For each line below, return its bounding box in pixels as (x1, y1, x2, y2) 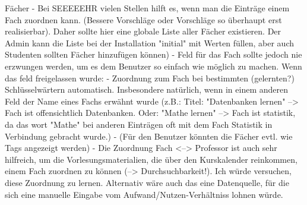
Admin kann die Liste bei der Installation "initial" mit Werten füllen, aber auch (5, 36, 294, 49)
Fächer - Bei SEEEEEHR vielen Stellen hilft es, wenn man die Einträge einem (5, 2, 290, 14)
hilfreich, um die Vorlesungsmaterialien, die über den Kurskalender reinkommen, (5, 153, 297, 165)
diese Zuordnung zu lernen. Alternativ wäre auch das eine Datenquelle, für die (5, 176, 289, 188)
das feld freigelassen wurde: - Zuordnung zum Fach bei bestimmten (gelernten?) (5, 71, 295, 84)
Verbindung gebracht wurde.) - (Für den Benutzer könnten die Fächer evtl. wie (5, 130, 293, 142)
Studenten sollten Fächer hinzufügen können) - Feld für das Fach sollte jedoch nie (5, 48, 302, 61)
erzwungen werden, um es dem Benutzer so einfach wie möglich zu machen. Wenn (5, 59, 302, 72)
